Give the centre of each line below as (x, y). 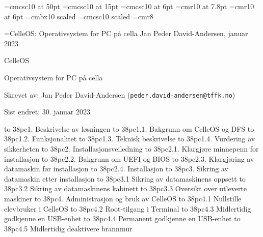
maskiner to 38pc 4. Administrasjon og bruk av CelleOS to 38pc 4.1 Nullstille (123, 198)
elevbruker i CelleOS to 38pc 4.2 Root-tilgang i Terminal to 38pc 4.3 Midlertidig (128, 208)
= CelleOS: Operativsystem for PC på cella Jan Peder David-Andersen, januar (126, 33)
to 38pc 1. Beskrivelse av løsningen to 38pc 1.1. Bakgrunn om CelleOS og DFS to (129, 128)
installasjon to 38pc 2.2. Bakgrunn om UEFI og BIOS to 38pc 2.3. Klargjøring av (129, 158)
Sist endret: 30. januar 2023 (47, 112)
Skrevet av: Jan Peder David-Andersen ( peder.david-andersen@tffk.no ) (120, 94)
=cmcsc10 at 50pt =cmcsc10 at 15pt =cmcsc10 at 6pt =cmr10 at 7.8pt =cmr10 (129, 6)
